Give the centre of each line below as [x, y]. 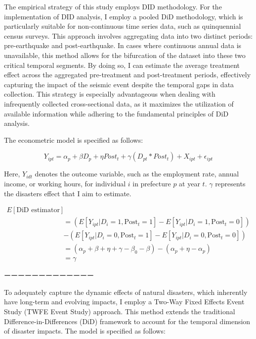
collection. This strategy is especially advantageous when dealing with [110, 94]
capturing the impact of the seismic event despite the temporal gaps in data [119, 84]
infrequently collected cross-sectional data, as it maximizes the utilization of [119, 103]
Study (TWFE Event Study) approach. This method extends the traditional [120, 311]
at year [190, 183]
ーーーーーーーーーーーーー [49, 275]
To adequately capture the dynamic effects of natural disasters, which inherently [126, 292]
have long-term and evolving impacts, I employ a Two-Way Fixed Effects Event [124, 302]
